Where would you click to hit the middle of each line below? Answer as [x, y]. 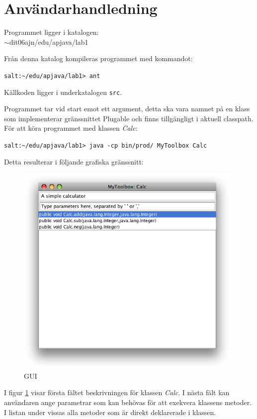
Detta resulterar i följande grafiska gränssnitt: [74, 161]
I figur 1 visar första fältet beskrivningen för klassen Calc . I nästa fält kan [117, 392]
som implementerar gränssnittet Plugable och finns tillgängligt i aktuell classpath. [129, 118]
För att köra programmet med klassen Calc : [71, 128]
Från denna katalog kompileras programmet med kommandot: [98, 58]
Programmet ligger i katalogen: [51, 32]
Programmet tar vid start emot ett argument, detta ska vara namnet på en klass [127, 109]
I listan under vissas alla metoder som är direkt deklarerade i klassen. [110, 412]
